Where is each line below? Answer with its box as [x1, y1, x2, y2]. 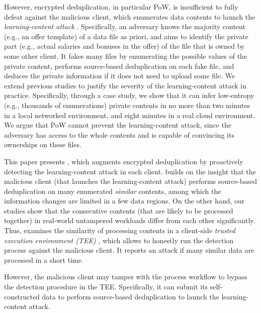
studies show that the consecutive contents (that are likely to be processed [4, 205, 233, 216]
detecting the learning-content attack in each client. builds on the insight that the [4, 166, 256, 176]
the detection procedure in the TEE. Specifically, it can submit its [4, 281, 208, 292]
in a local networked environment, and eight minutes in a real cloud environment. [4, 110, 255, 120]
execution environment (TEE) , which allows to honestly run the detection [4, 235, 234, 245]
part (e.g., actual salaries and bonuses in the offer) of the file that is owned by [4, 41, 245, 51]
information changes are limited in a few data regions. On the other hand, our [4, 195, 245, 206]
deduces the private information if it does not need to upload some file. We [4, 70, 235, 81]
